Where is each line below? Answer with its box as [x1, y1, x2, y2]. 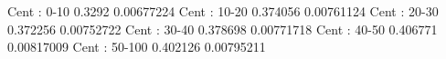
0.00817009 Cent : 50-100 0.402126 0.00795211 [7, 37, 266, 56]
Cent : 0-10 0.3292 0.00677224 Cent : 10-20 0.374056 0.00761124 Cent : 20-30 [7, 2, 439, 20]
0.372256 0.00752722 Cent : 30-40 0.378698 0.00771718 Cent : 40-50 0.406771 [7, 19, 438, 38]
